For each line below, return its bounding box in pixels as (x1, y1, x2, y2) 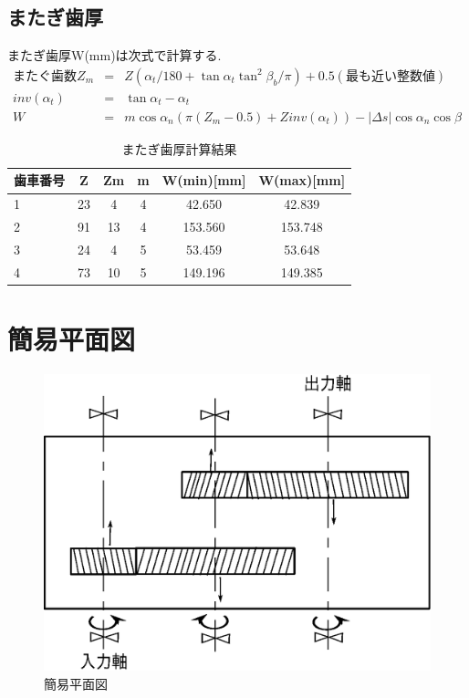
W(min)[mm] (162, 171, 246, 190)
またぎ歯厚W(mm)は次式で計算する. (7, 46, 222, 65)
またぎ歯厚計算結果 (121, 139, 237, 158)
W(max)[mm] (258, 171, 346, 190)
